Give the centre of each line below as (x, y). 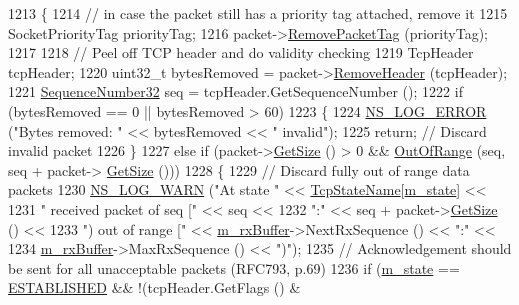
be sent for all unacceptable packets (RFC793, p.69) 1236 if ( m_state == (234, 267)
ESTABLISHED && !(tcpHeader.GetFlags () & (154, 287)
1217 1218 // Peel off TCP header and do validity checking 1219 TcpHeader (241, 52)
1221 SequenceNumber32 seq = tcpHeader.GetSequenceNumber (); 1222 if (235, 91)
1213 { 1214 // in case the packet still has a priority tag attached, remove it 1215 (258, 13)
